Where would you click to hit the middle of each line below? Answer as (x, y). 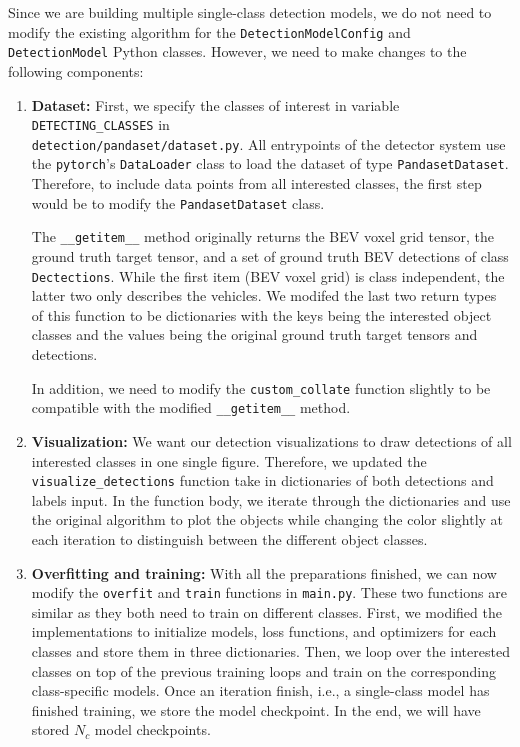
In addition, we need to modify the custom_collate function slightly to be (261, 387)
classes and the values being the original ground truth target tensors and (254, 334)
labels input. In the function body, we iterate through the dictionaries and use (271, 499)
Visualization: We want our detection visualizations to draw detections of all (271, 440)
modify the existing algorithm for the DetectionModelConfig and (209, 31)
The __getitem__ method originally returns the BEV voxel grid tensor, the (262, 236)
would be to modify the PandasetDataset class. (178, 202)
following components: (76, 70)
